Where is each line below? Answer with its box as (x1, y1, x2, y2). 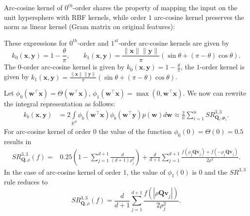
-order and (77, 37, 109, 48)
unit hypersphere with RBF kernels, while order (4, 12, 147, 22)
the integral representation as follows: (4, 99, 116, 109)
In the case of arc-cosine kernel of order (4, 166, 121, 177)
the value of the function (99, 126, 172, 136)
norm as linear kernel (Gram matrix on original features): (4, 21, 175, 32)
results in (4, 136, 32, 146)
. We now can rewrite (183, 88, 247, 98)
